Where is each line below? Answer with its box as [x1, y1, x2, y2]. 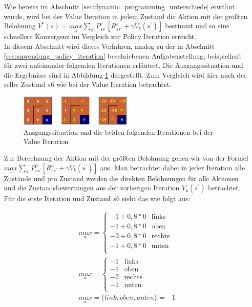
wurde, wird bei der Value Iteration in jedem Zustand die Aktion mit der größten [4, 11, 248, 21]
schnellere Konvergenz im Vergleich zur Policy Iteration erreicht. [4, 31, 196, 41]
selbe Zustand [4, 79, 45, 89]
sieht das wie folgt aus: [122, 193, 190, 204]
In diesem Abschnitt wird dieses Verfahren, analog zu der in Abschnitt [4, 41, 215, 51]
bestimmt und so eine [165, 20, 230, 31]
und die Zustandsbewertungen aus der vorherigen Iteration [4, 183, 180, 193]
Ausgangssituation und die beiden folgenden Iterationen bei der [23, 126, 213, 137]
